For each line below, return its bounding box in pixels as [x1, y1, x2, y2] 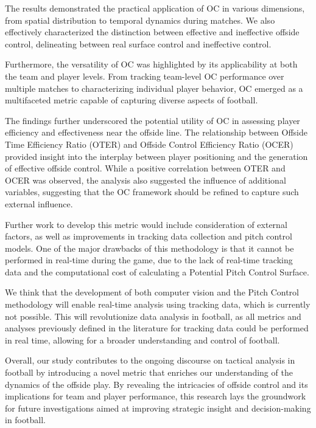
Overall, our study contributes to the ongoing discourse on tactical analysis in [5, 354, 295, 367]
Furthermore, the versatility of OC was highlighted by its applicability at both [5, 58, 298, 71]
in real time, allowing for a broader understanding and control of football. [5, 333, 280, 346]
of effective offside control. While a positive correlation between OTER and [5, 162, 286, 174]
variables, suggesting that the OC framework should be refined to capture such [5, 185, 299, 198]
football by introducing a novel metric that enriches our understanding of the [5, 366, 293, 379]
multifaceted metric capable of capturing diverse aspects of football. [5, 94, 258, 106]
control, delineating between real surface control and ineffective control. [5, 37, 272, 50]
